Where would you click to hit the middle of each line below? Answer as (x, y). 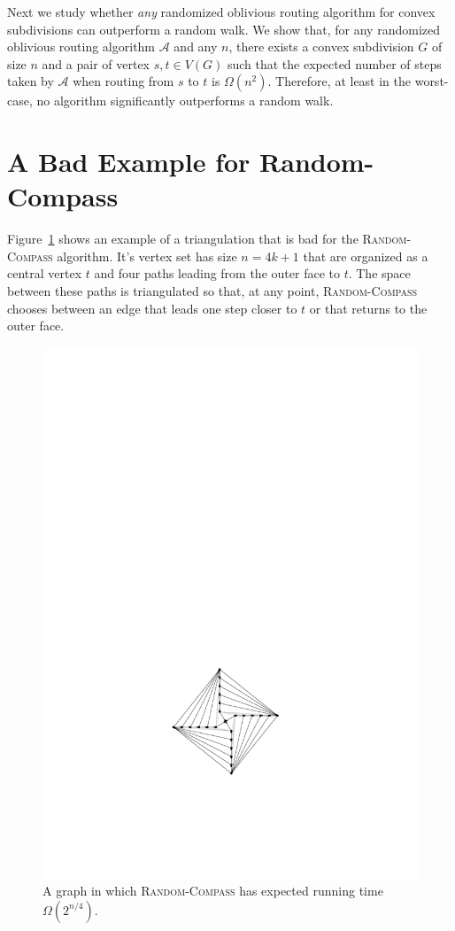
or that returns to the (368, 308)
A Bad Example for (129, 162)
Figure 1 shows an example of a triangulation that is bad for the (183, 239)
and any (196, 47)
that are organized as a (366, 256)
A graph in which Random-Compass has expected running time (213, 891)
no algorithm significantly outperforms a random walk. (185, 101)
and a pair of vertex (96, 63)
